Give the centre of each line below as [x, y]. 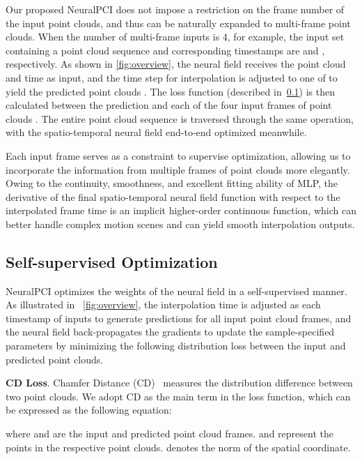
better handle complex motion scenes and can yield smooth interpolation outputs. [180, 224]
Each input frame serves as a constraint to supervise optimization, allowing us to [178, 155]
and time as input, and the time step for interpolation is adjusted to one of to [172, 77]
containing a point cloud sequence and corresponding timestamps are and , [165, 50]
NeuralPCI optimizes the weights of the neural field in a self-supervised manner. [176, 291]
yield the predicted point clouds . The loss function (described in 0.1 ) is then [171, 91]
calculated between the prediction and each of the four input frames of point [169, 105]
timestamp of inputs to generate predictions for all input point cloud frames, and [179, 318]
